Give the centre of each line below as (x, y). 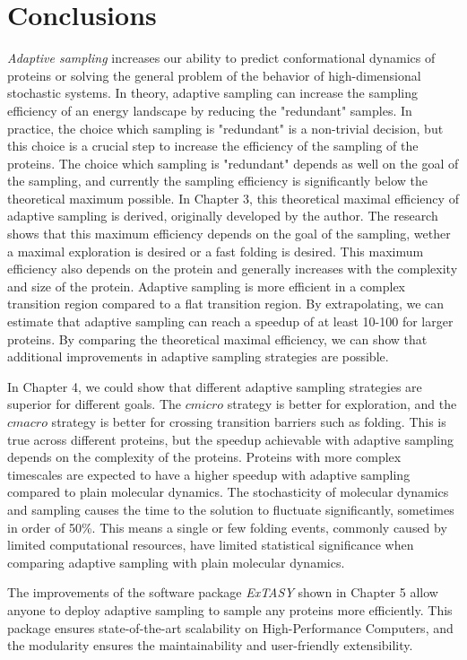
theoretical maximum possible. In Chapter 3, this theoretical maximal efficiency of (233, 198)
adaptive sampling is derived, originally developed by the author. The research (223, 216)
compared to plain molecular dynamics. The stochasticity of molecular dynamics (228, 492)
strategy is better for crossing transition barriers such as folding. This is (249, 421)
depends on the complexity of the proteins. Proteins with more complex (204, 457)
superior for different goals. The (94, 404)
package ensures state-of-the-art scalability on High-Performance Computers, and (230, 627)
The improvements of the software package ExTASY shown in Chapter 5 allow (223, 592)
